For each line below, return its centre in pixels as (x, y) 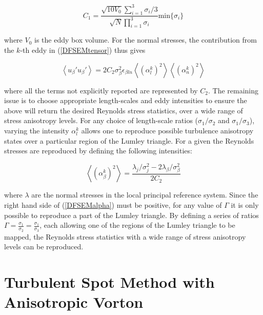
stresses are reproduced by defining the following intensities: (98, 151)
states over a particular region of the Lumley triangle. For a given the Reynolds (129, 140)
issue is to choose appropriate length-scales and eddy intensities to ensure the (126, 100)
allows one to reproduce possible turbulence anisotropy (167, 131)
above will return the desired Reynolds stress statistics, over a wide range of (124, 110)
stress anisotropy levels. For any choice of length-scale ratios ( (101, 120)
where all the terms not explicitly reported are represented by (101, 90)
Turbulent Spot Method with (109, 281)
